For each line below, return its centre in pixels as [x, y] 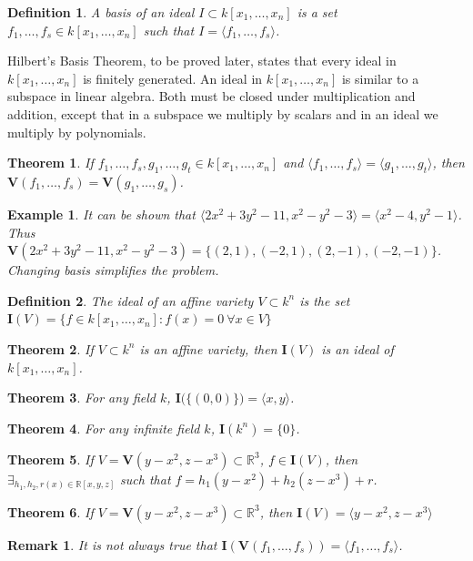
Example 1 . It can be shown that [101, 214]
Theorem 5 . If [50, 459]
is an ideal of [357, 348]
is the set [325, 300]
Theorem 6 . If [50, 511]
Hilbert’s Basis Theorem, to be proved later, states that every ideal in [202, 61]
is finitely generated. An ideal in [173, 78]
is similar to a [380, 78]
